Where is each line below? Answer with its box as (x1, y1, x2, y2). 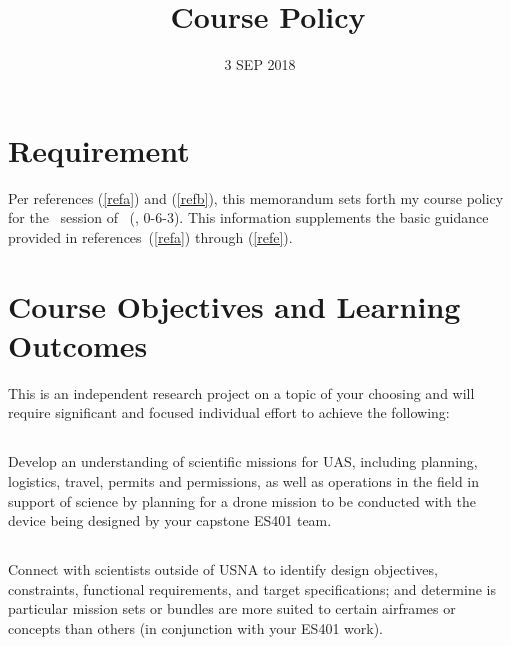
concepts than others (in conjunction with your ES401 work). (8, 617, 384, 638)
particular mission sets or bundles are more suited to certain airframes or (8, 598, 456, 619)
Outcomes (8, 324, 148, 365)
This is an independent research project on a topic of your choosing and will (8, 382, 475, 403)
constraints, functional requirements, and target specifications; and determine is (8, 578, 496, 599)
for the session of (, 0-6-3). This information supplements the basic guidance (8, 207, 489, 228)
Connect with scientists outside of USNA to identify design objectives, (8, 559, 438, 580)
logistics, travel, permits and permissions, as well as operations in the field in (8, 470, 480, 491)
